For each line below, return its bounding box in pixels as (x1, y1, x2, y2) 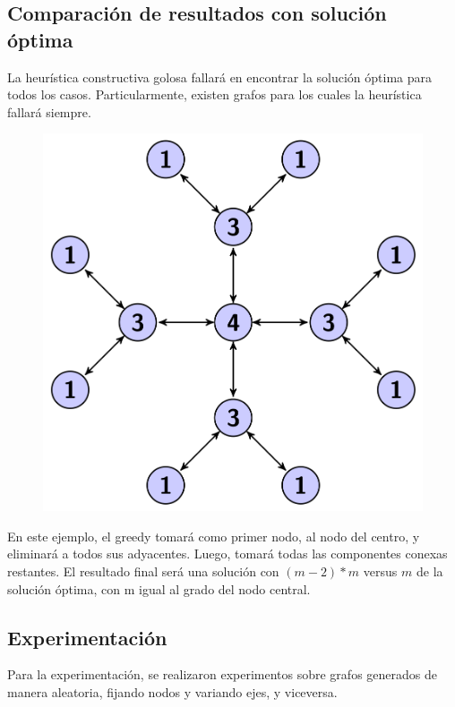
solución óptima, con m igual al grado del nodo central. (7, 579, 311, 598)
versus (363, 561, 398, 580)
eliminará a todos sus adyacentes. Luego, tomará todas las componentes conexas (7, 544, 448, 563)
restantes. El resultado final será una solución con (7, 561, 279, 580)
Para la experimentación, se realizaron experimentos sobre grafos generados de (7, 665, 437, 684)
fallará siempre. (7, 102, 91, 121)
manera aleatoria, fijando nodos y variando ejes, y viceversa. (7, 682, 338, 701)
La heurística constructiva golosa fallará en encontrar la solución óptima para (7, 67, 433, 86)
